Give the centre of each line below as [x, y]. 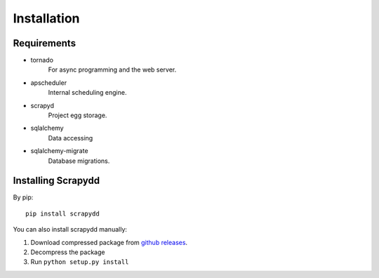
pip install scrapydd [62, 213]
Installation [46, 18]
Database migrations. [79, 161]
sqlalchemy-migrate [59, 151]
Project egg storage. [78, 115]
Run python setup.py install [80, 262]
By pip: [23, 197]
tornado [42, 60]
